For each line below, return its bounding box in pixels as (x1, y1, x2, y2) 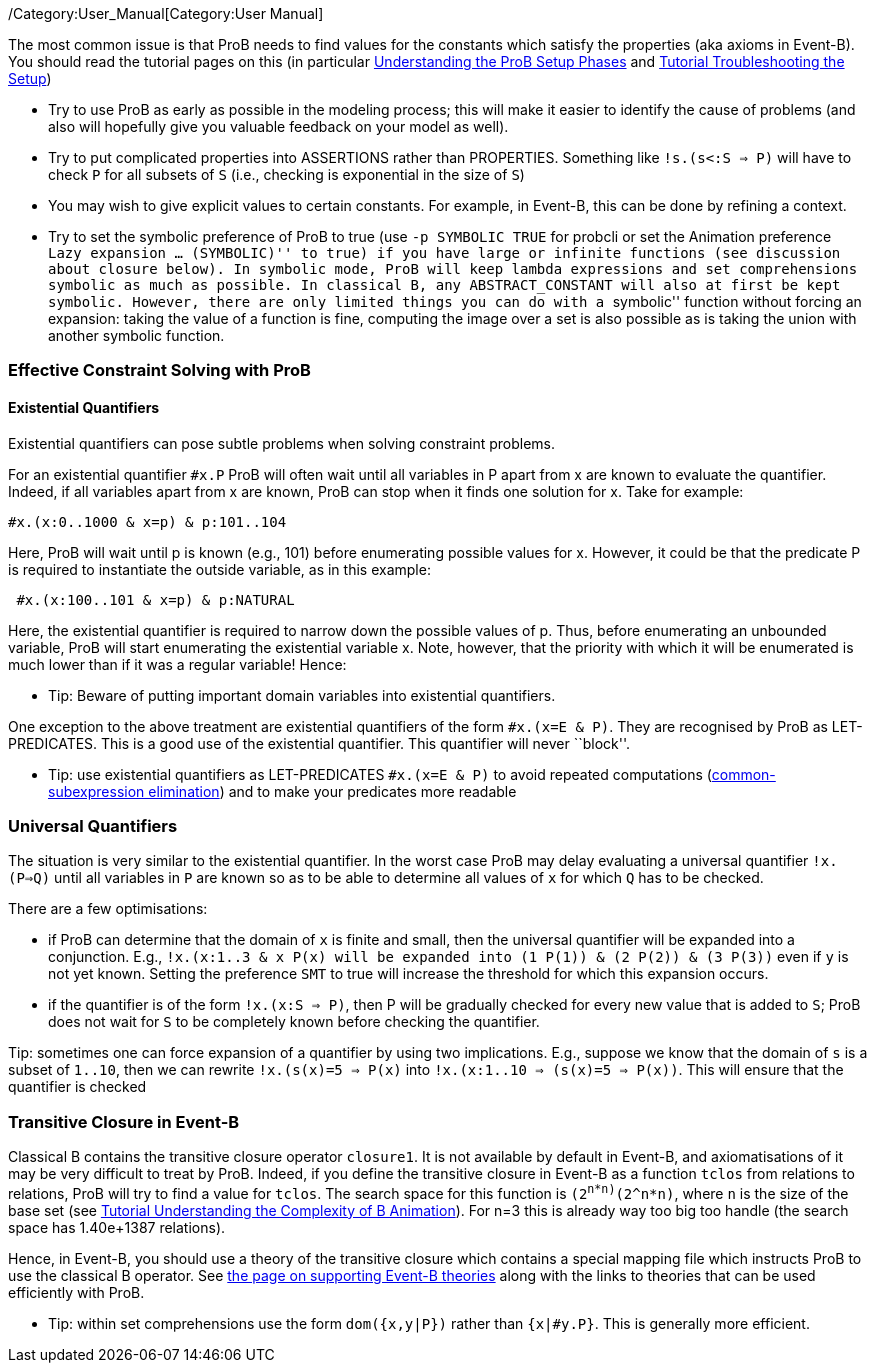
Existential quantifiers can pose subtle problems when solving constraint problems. (8, 434, 556, 452)
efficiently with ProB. (8, 1283, 145, 1301)
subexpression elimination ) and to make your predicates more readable (48, 782, 517, 800)
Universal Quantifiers (8, 815, 178, 836)
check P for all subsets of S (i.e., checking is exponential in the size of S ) (48, 166, 525, 183)
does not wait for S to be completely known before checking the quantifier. (48, 1013, 540, 1031)
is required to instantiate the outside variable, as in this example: (8, 560, 431, 578)
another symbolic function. (48, 327, 225, 344)
